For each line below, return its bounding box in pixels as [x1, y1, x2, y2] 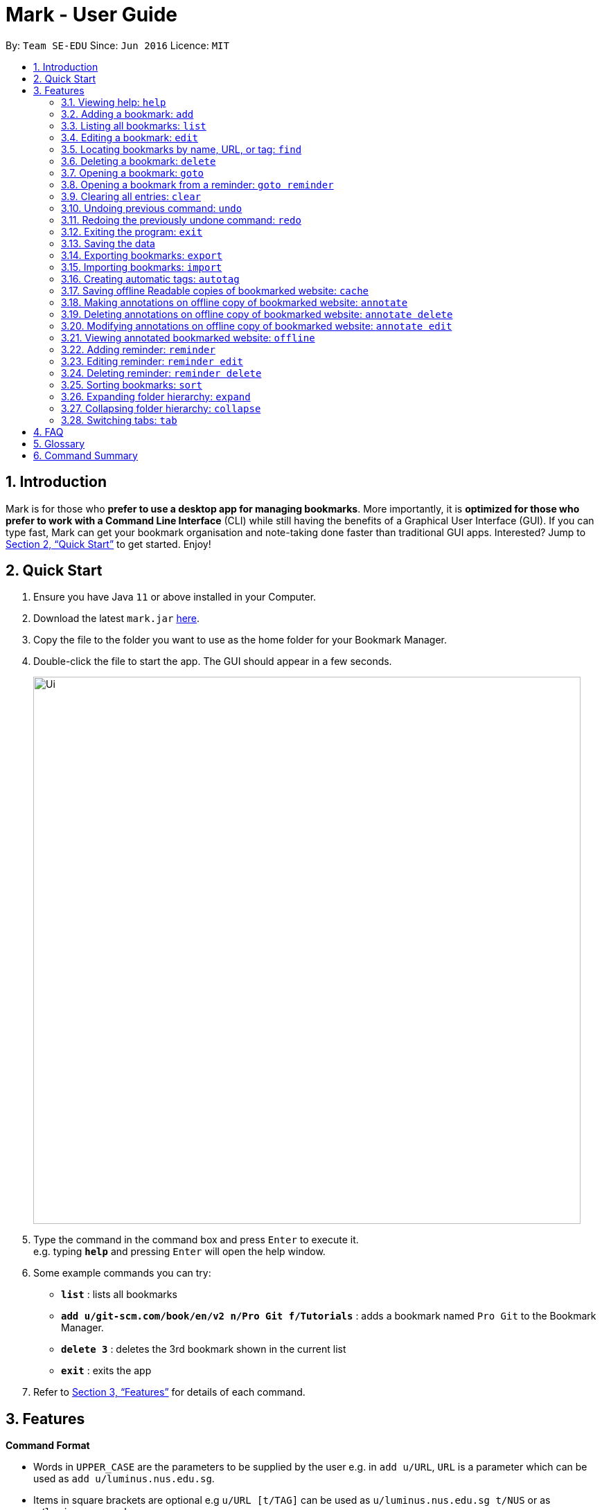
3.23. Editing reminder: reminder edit [61, 355, 244, 367]
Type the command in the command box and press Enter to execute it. [33, 1234, 359, 1246]
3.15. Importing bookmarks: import [61, 260, 222, 273]
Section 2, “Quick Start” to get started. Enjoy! [6, 538, 211, 550]
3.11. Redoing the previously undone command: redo [61, 213, 301, 226]
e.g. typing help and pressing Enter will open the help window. [33, 1245, 326, 1258]
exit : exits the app [61, 1365, 152, 1377]
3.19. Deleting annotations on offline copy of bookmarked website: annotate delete [61, 308, 453, 320]
